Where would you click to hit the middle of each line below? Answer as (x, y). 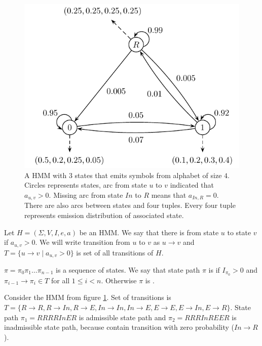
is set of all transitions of (115, 252)
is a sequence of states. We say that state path (128, 270)
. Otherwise (119, 280)
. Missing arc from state (86, 194)
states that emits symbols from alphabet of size (148, 175)
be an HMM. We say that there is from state (149, 232)
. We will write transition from (83, 242)
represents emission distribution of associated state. (104, 215)
